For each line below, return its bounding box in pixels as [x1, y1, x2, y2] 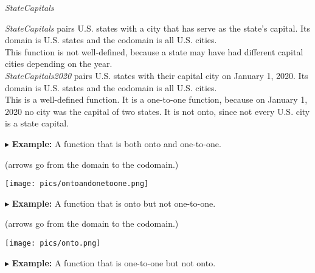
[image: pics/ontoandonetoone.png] [5, 179, 149, 188]
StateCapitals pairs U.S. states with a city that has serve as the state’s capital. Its [5, 21, 310, 34]
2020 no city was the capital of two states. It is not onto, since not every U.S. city [5, 105, 310, 117]
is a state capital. [5, 117, 69, 130]
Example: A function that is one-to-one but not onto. [12, 256, 216, 269]
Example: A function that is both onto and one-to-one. [12, 137, 221, 150]
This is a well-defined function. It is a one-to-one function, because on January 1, [5, 93, 308, 106]
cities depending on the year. [5, 57, 112, 70]
